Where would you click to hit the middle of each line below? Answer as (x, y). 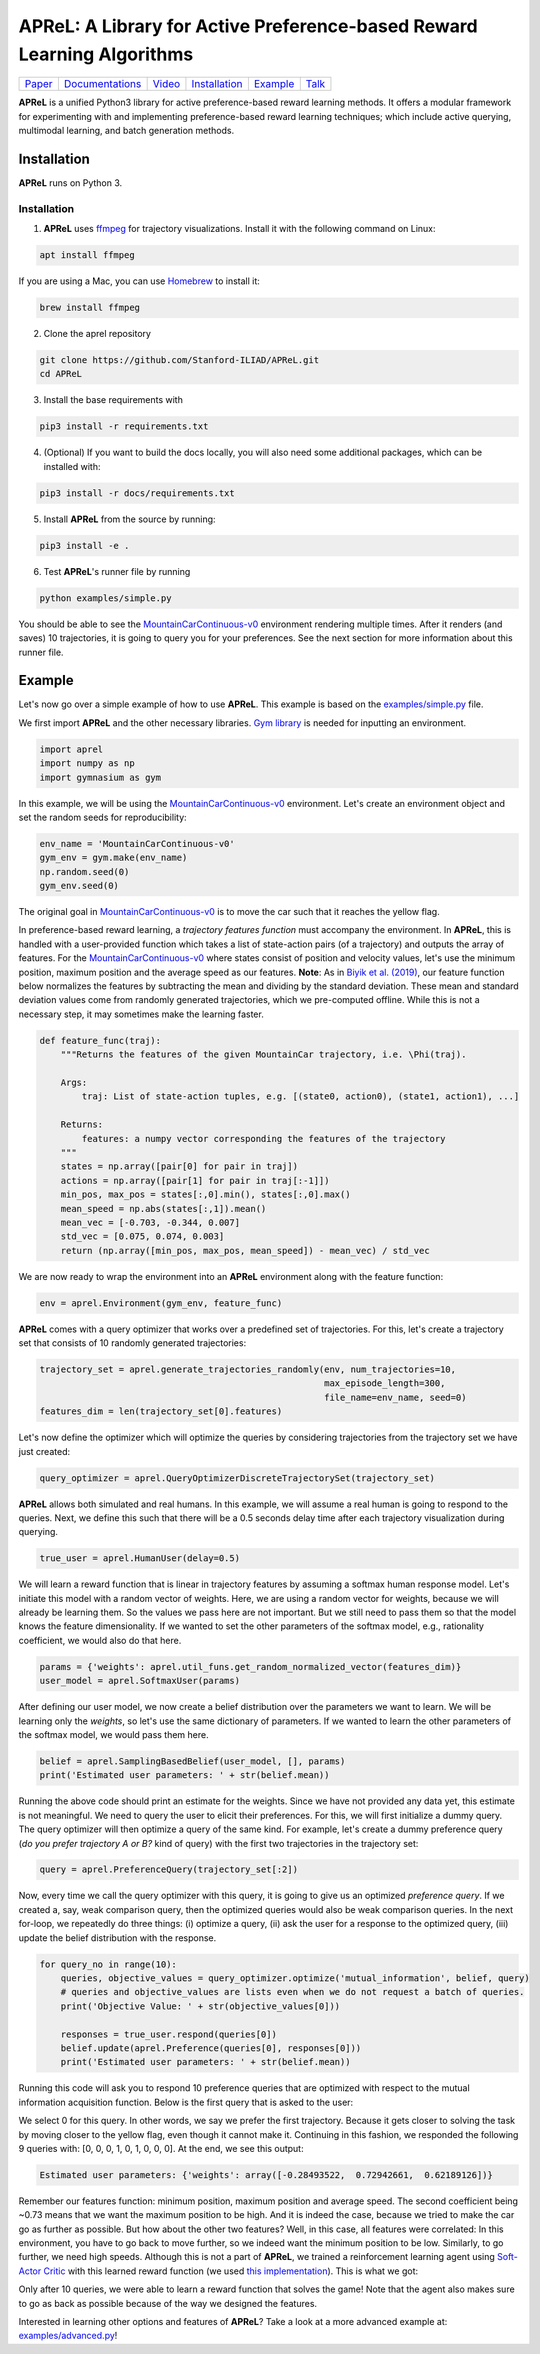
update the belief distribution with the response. (117, 1937)
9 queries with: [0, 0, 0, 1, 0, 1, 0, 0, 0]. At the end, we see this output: (161, 2148)
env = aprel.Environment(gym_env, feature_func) (161, 1303)
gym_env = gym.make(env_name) (113, 858)
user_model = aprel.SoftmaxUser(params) (139, 1681)
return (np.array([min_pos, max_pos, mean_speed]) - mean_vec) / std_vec (245, 1250)
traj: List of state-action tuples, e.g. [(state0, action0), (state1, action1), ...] (300, 1096)
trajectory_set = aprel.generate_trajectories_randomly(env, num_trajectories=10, (248, 1369)
